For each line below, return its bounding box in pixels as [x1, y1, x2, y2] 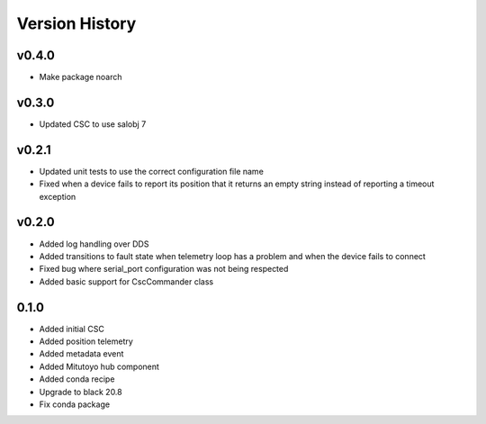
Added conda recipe [39, 374, 115, 384]
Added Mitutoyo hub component [39, 361, 159, 372]
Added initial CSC [39, 323, 105, 334]
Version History [16, 14, 137, 33]
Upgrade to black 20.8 [39, 386, 122, 397]
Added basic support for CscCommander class [39, 275, 214, 287]
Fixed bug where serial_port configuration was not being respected [39, 264, 289, 275]
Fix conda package [39, 399, 111, 410]
